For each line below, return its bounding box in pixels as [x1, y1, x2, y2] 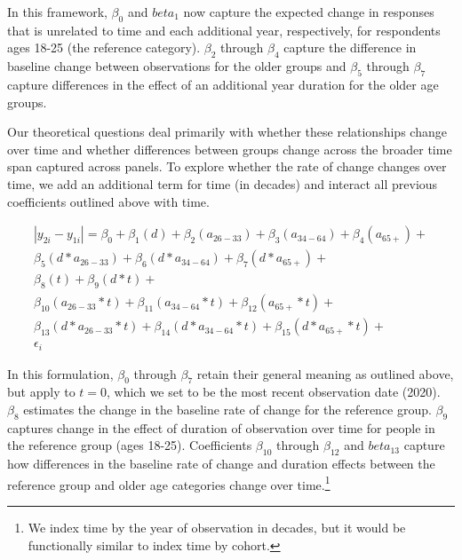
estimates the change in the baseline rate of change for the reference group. [23, 399, 432, 418]
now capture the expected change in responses [183, 3, 434, 20]
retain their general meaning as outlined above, [196, 364, 454, 383]
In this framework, [7, 3, 108, 20]
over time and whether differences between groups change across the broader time [7, 139, 452, 158]
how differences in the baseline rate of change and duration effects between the [7, 454, 435, 473]
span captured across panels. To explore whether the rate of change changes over [7, 157, 447, 176]
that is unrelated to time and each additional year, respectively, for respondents [7, 20, 441, 39]
